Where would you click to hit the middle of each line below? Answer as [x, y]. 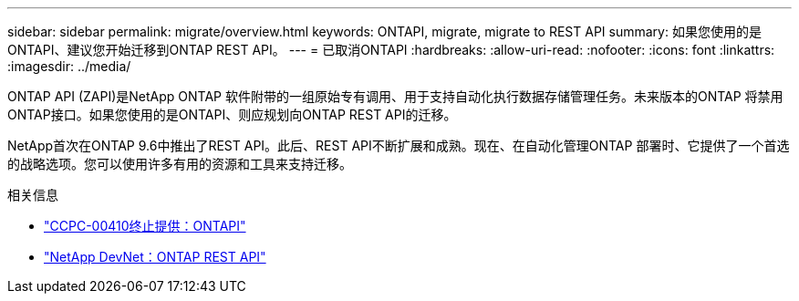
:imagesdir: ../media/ [69, 66]
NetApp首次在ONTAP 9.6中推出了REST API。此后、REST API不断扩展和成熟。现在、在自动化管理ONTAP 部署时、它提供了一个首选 [399, 145]
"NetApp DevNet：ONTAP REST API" [155, 257]
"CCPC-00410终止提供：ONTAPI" [145, 226]
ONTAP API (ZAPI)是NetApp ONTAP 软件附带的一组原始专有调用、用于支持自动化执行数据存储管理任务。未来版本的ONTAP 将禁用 [395, 96]
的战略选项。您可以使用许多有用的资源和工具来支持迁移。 [180, 164]
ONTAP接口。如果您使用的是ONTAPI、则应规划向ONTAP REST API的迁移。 [232, 114]
